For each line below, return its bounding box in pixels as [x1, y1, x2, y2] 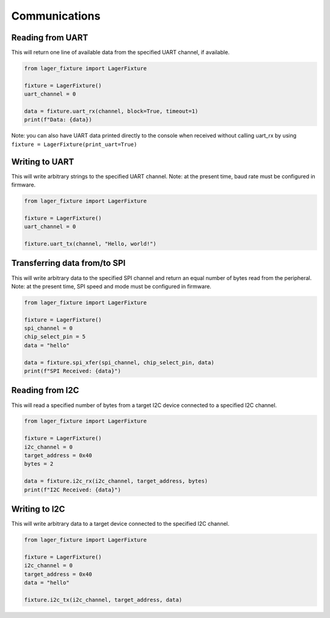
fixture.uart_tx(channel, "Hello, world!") [24, 240, 157, 247]
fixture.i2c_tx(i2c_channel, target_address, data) [24, 596, 183, 603]
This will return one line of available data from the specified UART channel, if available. [11, 49, 230, 56]
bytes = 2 [24, 460, 54, 468]
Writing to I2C [11, 504, 65, 515]
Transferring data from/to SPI [11, 258, 126, 268]
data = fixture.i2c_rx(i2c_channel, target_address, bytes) [24, 477, 208, 485]
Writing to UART [11, 156, 75, 167]
